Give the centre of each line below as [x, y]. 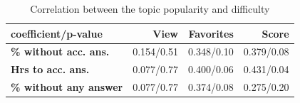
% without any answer [67, 87]
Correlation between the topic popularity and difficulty [150, 9]
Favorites [211, 33]
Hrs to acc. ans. [50, 69]
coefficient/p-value [57, 33]
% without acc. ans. [60, 51]
